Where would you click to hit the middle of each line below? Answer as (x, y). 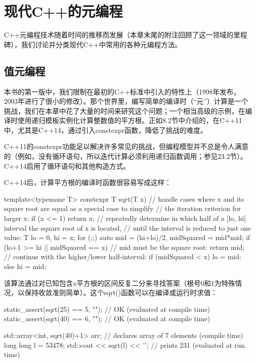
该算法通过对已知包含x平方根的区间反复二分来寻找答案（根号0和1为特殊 (120, 283)
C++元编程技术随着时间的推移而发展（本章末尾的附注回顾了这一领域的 (119, 35)
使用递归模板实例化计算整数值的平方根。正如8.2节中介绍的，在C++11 (130, 120)
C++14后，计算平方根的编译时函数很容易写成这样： (88, 182)
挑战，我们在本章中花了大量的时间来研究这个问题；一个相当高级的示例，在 (125, 110)
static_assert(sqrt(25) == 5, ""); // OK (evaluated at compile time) (107, 309)
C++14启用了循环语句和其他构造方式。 (67, 166)
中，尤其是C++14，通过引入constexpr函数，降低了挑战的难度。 (106, 130)
